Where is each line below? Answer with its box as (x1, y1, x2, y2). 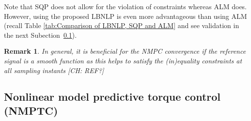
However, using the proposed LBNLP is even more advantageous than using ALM (4, 11, 247, 21)
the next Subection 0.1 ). (4, 30, 77, 40)
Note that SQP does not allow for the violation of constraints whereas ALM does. (4, 1, 247, 11)
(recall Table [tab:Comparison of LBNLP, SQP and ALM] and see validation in (4, 20, 239, 30)
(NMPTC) (4, 103, 58, 118)
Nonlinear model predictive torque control (4, 89, 221, 104)
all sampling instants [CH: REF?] (4, 65, 104, 75)
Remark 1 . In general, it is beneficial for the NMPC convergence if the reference (4, 46, 246, 56)
